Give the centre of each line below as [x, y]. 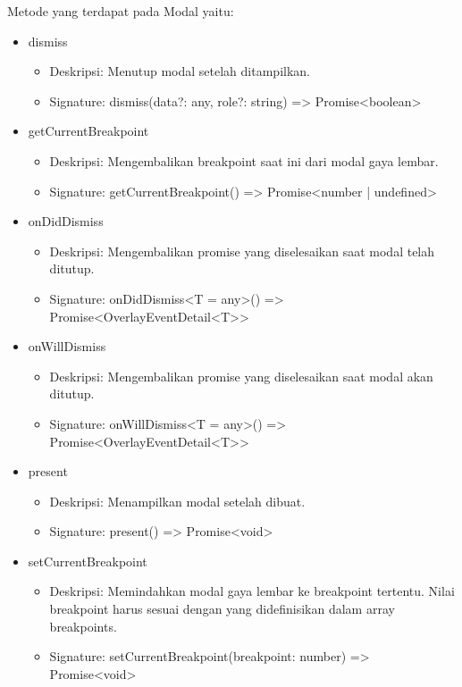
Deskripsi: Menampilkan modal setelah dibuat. [177, 501]
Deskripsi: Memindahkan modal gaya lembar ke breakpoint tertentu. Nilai [252, 591]
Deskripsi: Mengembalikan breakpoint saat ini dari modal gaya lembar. [244, 160]
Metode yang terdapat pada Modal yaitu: [121, 11]
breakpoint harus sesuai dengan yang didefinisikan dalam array [222, 609]
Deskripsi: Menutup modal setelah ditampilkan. [180, 71]
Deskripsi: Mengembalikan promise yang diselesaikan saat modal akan [241, 376]
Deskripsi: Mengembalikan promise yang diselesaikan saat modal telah [242, 251]
